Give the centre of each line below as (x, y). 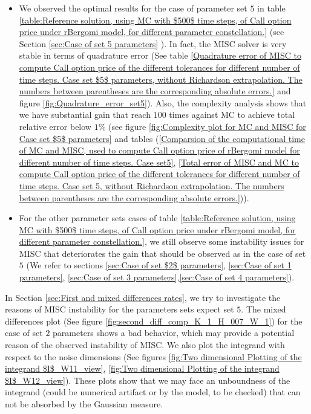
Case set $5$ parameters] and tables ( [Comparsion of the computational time (162, 138)
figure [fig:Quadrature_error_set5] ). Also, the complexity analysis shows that (163, 102)
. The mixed (264, 309)
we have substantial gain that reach (85, 115)
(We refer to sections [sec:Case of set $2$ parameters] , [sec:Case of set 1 (159, 265)
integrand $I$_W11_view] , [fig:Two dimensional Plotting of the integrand (142, 368)
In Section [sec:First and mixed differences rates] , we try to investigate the (143, 297)
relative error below (55, 126)
